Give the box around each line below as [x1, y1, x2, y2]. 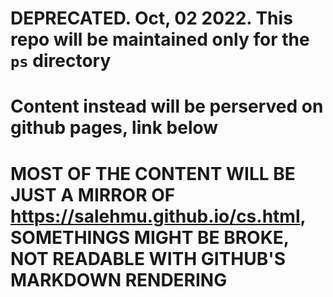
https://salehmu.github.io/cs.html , [10, 205, 306, 227]
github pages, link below [10, 117, 219, 139]
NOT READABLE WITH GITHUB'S [10, 247, 287, 270]
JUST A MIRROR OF [10, 183, 176, 206]
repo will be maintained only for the [10, 28, 310, 51]
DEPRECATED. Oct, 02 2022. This [10, 7, 293, 30]
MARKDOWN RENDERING [10, 268, 228, 291]
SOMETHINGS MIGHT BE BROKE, [10, 226, 290, 249]
